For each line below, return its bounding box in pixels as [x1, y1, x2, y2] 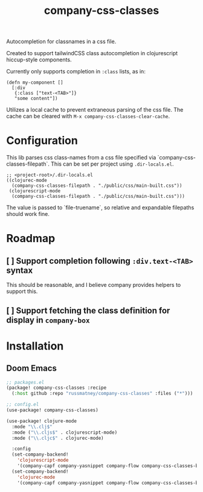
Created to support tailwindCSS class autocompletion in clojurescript [6, 50, 178, 57]
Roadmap [6, 232, 56, 246]
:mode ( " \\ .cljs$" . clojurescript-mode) [11, 429, 118, 436]
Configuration [6, 134, 79, 147]
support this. [6, 288, 38, 295]
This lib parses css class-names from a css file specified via [6, 154, 156, 161]
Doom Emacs [6, 363, 57, 374]
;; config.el [6, 402, 39, 408]
